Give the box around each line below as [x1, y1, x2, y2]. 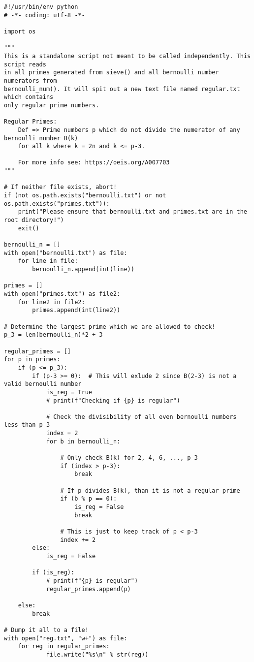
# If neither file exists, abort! [4, 184, 117, 191]
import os [4, 28, 36, 35]
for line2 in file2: [18, 298, 85, 306]
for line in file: [18, 257, 78, 265]
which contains [4, 94, 54, 101]
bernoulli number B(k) [4, 134, 78, 142]
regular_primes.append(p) [46, 585, 131, 593]
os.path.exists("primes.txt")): [4, 200, 110, 207]
